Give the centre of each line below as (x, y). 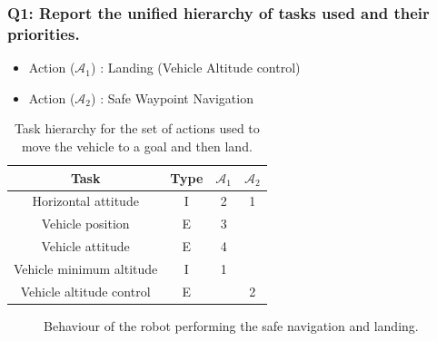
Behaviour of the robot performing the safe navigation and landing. (231, 325)
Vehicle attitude (85, 246)
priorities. (44, 33)
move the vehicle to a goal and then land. (137, 146)
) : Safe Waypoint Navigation (172, 97)
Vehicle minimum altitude (86, 268)
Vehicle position (85, 224)
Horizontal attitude (85, 201)
